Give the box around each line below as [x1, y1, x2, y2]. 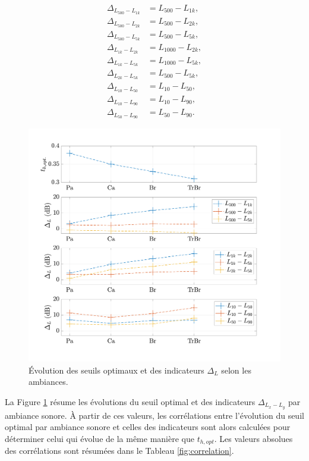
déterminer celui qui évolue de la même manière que [5, 432, 194, 444]
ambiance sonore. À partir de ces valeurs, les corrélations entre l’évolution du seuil [5, 409, 304, 421]
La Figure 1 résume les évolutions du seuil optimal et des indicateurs [5, 395, 256, 407]
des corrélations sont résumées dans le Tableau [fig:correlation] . [5, 444, 234, 457]
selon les [221, 363, 251, 376]
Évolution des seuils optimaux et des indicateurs [29, 363, 204, 376]
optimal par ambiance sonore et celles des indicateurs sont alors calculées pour [5, 421, 291, 433]
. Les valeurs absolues [214, 432, 293, 444]
